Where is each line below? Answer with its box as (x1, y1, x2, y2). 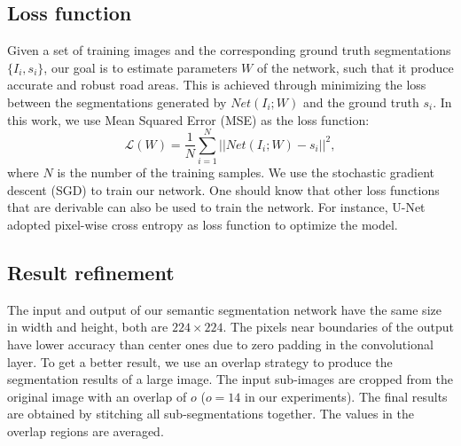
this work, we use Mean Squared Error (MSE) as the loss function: (7, 110, 370, 129)
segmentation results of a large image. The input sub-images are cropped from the (7, 370, 453, 388)
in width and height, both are (7, 317, 168, 336)
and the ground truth (302, 92, 419, 111)
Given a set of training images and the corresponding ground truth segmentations (7, 41, 451, 59)
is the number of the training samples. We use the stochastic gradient (57, 163, 435, 182)
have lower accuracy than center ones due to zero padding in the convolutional (7, 335, 434, 354)
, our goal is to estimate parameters (43, 58, 238, 76)
